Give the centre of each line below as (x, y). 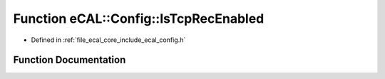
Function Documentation (70, 60)
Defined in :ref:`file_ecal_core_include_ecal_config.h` (108, 40)
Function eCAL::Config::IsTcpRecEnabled (139, 19)
